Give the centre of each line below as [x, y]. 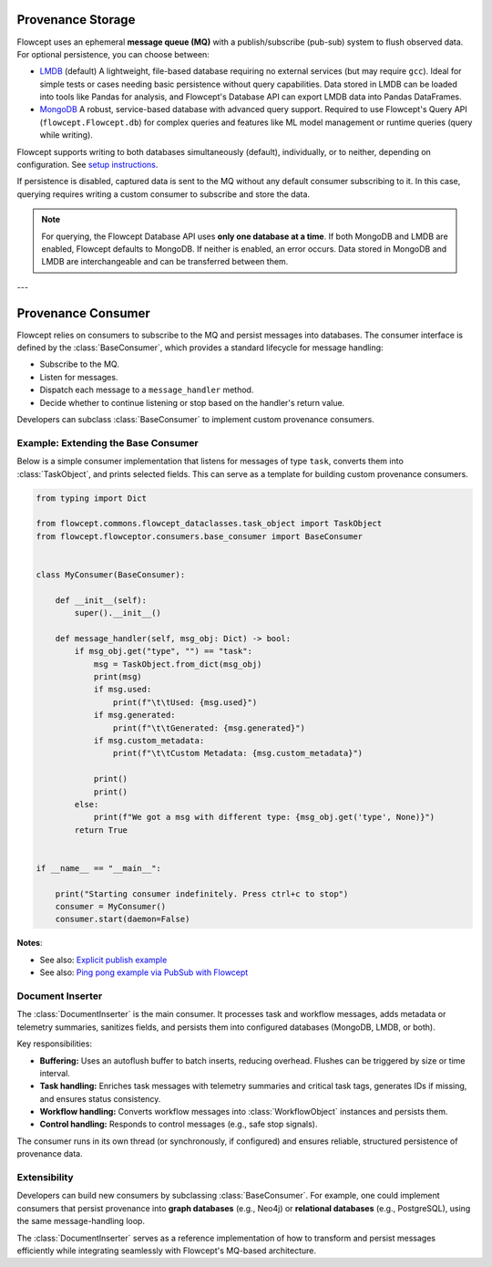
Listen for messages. [79, 377]
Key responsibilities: [55, 1044]
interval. [55, 1073]
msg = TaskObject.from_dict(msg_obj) [178, 664]
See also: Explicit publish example [103, 960]
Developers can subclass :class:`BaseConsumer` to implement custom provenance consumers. [196, 420]
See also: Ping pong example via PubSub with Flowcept [144, 972]
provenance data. [50, 1154]
